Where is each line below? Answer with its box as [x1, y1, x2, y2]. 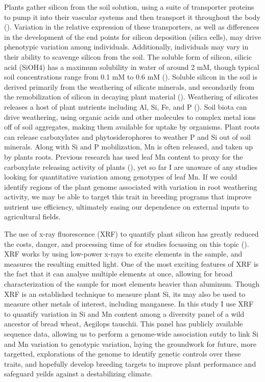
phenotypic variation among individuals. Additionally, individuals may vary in [4, 41, 249, 52]
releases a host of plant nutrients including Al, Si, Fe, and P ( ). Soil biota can [4, 101, 247, 112]
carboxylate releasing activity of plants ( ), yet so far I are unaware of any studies [4, 161, 258, 172]
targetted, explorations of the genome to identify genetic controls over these [4, 348, 241, 359]
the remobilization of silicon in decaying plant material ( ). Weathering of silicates [4, 91, 258, 102]
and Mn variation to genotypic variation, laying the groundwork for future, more [4, 338, 256, 349]
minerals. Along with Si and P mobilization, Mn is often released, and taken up [4, 141, 253, 152]
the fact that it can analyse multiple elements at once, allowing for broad [4, 268, 233, 279]
